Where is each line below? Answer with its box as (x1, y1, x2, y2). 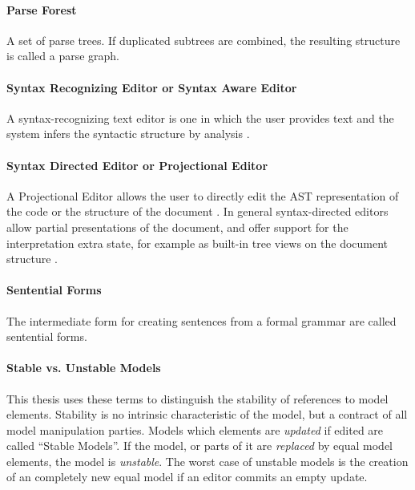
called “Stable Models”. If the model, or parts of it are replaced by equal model (6, 437, 393, 454)
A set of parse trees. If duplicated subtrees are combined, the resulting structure (6, 31, 401, 48)
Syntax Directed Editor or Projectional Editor (6, 156, 268, 173)
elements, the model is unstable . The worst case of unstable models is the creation (6, 452, 409, 469)
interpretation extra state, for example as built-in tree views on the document (6, 234, 389, 251)
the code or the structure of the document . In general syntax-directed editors (6, 203, 389, 220)
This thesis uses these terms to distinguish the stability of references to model (6, 390, 389, 407)
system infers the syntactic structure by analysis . (6, 125, 250, 142)
